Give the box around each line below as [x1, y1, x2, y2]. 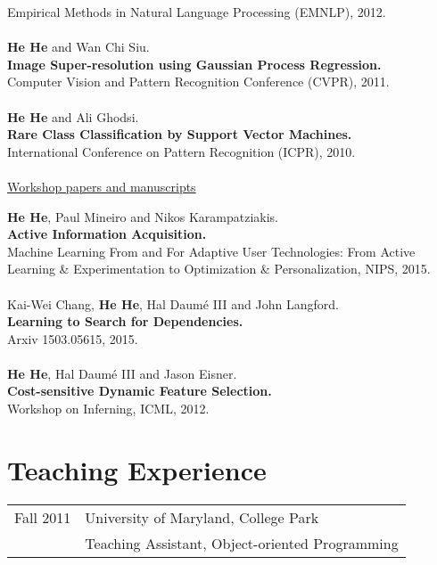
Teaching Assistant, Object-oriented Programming [85, 532, 399, 553]
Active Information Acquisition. [7, 225, 207, 243]
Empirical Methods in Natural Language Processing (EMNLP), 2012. [7, 3, 386, 20]
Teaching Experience [7, 451, 267, 487]
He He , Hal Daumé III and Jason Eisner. [7, 364, 237, 382]
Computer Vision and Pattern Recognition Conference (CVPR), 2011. [7, 72, 390, 91]
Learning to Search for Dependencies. [7, 312, 243, 331]
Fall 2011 [14, 506, 71, 528]
